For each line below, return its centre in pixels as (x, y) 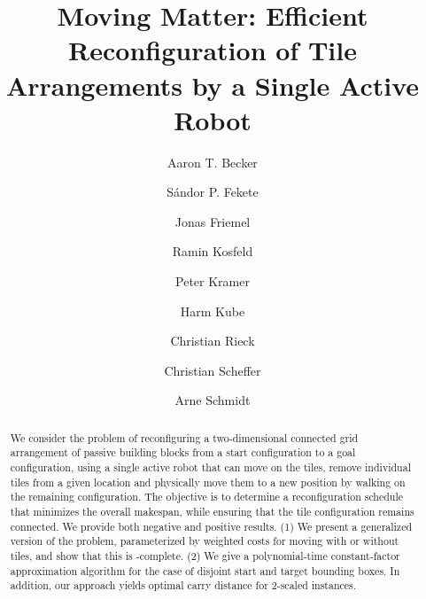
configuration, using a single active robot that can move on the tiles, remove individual (210, 467)
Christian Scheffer (213, 370)
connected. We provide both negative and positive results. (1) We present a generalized (211, 526)
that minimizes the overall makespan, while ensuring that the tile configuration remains (212, 512)
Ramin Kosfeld (213, 251)
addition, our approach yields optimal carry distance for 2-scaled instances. (183, 585)
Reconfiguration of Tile (213, 50)
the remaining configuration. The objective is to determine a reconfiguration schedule (207, 497)
